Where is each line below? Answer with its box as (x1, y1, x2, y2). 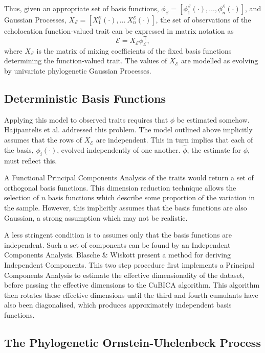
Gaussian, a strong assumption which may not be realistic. (4, 212, 188, 223)
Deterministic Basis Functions (4, 90, 166, 106)
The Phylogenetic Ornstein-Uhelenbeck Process (4, 334, 261, 350)
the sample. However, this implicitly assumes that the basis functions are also (4, 202, 247, 213)
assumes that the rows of (4, 134, 82, 145)
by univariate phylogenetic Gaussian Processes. (4, 65, 151, 76)
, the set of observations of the (156, 14, 251, 25)
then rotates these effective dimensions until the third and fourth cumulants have (4, 289, 258, 300)
